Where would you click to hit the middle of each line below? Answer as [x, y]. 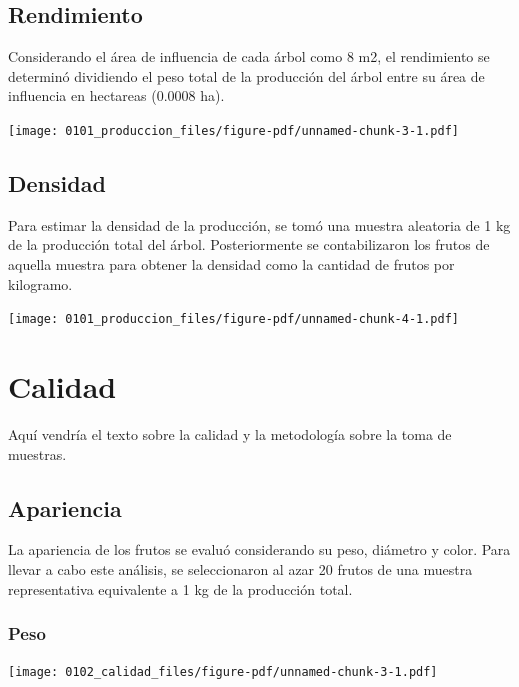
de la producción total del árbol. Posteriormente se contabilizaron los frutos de [249, 244]
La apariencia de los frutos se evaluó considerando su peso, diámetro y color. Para [259, 549]
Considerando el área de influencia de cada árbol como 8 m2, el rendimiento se [249, 56]
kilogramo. [40, 283]
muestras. [37, 453]
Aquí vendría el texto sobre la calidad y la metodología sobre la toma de [230, 434]
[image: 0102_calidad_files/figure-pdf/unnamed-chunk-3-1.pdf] [223, 672]
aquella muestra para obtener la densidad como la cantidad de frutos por [231, 264]
